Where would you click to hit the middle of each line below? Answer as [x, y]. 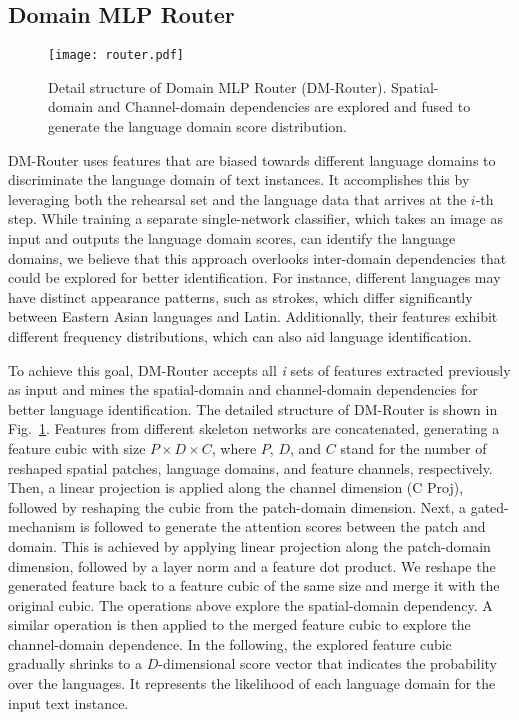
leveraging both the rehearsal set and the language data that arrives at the [237, 198]
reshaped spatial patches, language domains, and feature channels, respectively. [250, 467]
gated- [489, 506]
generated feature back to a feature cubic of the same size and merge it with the [254, 585]
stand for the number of [413, 447]
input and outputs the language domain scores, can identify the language [232, 238]
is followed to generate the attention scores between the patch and [283, 526]
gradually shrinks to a [75, 663]
